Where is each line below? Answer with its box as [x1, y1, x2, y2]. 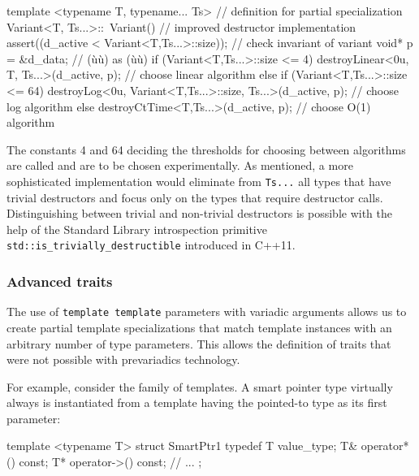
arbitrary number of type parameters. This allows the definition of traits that [6, 335, 391, 352]
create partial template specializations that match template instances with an [6, 318, 392, 335]
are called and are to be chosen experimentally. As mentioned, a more [6, 157, 353, 174]
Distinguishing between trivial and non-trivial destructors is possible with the [6, 205, 392, 222]
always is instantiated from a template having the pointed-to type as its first [6, 394, 387, 411]
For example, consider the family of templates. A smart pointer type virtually [6, 378, 393, 395]
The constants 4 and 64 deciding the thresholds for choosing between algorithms [6, 141, 406, 158]
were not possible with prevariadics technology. [6, 351, 240, 368]
